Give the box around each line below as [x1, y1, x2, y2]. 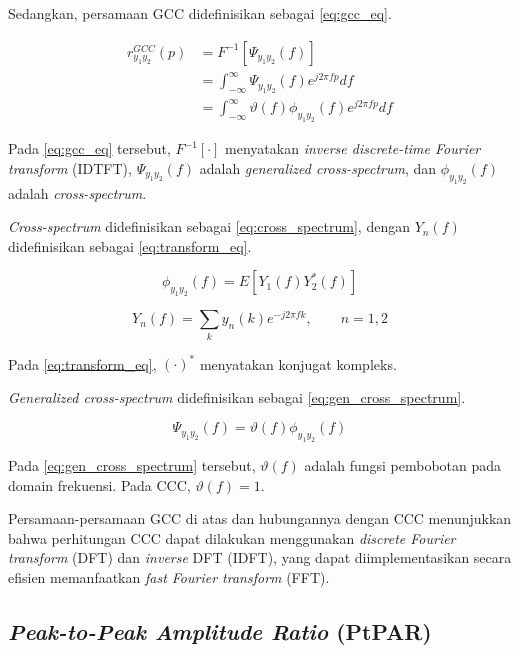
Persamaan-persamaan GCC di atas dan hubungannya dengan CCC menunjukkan [8, 508, 512, 529]
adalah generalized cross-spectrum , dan [199, 157, 437, 178]
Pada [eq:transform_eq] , [8, 353, 157, 374]
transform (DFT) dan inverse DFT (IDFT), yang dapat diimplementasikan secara [8, 547, 512, 568]
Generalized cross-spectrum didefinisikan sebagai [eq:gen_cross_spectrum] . [8, 386, 466, 407]
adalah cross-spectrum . [8, 182, 147, 203]
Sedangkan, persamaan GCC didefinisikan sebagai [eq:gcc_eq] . [8, 3, 392, 23]
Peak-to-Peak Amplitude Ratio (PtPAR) [8, 615, 432, 646]
